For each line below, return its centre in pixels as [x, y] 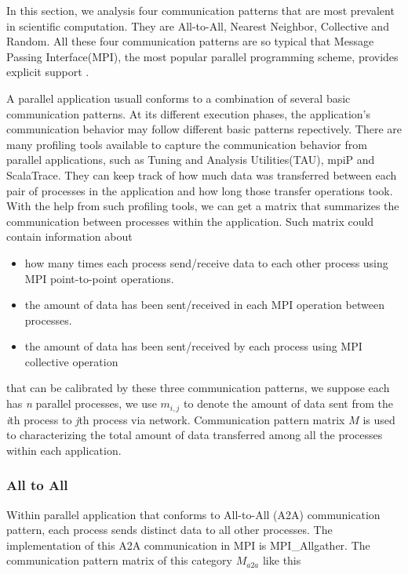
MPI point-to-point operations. [99, 278]
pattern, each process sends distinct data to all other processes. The [169, 530]
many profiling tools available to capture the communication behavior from [187, 144]
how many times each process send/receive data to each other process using [206, 262]
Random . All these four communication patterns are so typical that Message [190, 41]
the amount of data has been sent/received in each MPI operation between [204, 305]
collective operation [71, 361]
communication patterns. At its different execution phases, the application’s [189, 113]
